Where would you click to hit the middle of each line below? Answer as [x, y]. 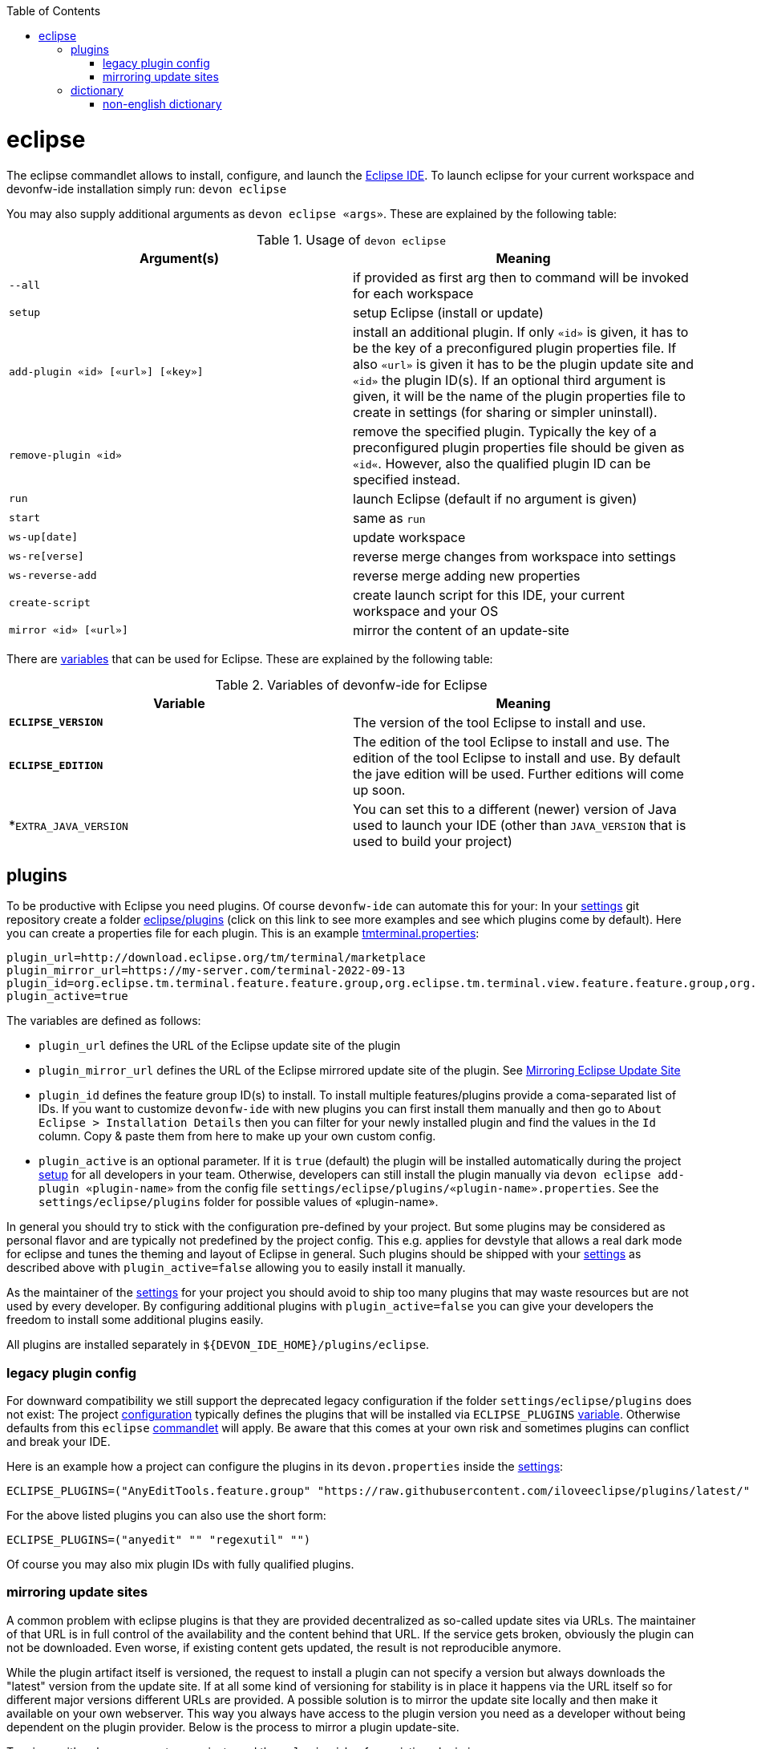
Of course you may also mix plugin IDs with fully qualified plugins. [180, 1565]
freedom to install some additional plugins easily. [135, 1320]
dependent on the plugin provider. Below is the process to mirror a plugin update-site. [233, 1727]
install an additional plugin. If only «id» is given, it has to [521, 332]
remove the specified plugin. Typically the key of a [505, 431]
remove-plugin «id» [65, 455]
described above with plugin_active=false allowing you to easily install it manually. [236, 1268]
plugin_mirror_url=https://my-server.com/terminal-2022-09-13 [206, 971]
